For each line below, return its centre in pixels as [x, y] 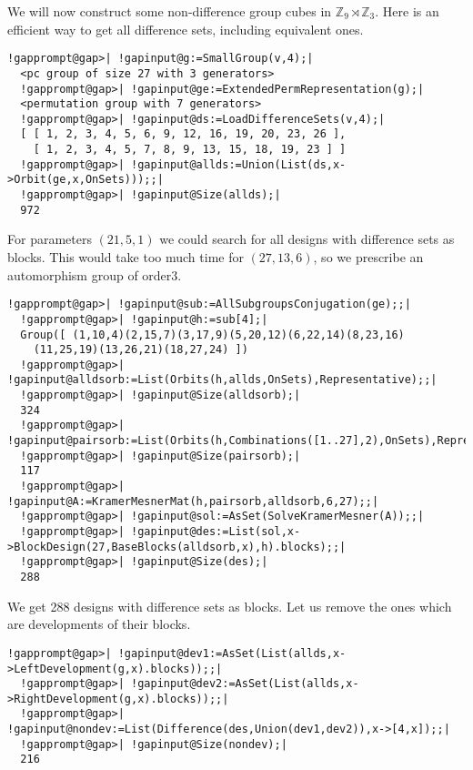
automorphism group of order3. [95, 274]
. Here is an [407, 11]
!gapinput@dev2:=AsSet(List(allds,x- [245, 684]
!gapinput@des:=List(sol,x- [216, 532]
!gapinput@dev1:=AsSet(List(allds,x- [232, 653]
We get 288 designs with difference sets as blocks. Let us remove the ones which [230, 606]
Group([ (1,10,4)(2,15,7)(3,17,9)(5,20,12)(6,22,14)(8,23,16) [212, 334]
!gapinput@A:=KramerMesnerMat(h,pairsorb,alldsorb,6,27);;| [193, 501]
